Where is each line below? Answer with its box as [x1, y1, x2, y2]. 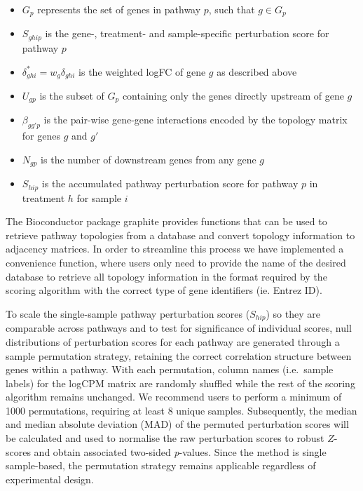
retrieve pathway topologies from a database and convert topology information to [6, 227, 355, 242]
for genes [22, 128, 60, 143]
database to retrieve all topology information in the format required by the [6, 269, 327, 283]
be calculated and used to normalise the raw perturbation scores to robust [6, 431, 324, 445]
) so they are [266, 306, 320, 321]
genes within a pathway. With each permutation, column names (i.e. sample [6, 362, 334, 377]
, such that [208, 2, 255, 16]
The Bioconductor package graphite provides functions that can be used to [6, 214, 327, 229]
